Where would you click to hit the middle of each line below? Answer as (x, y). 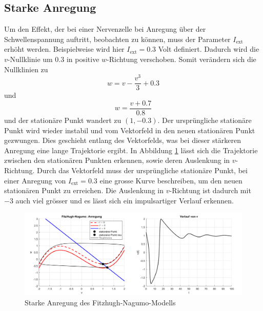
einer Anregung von (35, 180)
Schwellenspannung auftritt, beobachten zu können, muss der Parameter (117, 39)
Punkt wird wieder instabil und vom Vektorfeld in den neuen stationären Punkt (130, 130)
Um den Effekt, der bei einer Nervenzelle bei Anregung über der (105, 29)
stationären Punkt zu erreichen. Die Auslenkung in (84, 190)
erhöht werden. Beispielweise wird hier (64, 49)
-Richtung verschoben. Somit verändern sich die (181, 59)
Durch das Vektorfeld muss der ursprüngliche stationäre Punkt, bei (142, 170)
